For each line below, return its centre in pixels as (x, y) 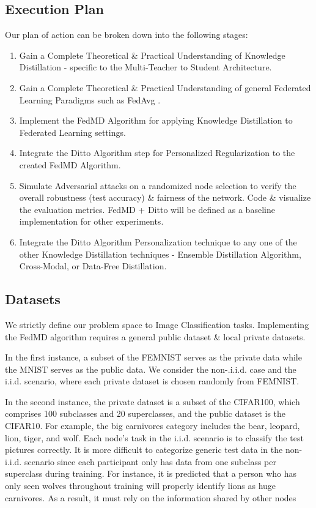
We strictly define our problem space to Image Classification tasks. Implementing (157, 324)
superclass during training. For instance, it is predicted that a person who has (151, 473)
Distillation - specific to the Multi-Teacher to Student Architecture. (145, 67)
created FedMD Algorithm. (70, 164)
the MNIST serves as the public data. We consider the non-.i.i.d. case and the (151, 369)
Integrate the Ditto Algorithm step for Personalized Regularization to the (157, 153)
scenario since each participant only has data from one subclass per (150, 461)
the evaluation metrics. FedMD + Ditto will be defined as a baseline (147, 209)
